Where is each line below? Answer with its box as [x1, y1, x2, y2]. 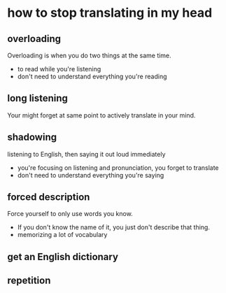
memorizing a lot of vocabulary [17, 231, 108, 239]
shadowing [7, 131, 57, 143]
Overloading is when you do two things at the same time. [7, 51, 171, 59]
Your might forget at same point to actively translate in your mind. [7, 110, 196, 120]
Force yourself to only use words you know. [7, 210, 133, 218]
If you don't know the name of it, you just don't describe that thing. [17, 223, 210, 231]
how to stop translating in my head [7, 5, 213, 21]
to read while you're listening [17, 65, 101, 73]
